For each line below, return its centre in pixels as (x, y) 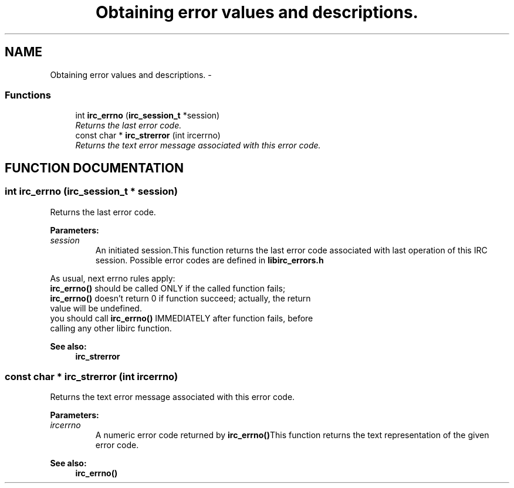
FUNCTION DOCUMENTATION (94, 168)
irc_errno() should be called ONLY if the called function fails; (168, 288)
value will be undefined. (96, 308)
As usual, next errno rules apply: (113, 278)
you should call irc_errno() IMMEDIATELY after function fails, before (182, 318)
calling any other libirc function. (111, 328)
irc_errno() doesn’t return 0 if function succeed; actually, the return (180, 298)
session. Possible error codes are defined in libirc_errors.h (209, 260)
